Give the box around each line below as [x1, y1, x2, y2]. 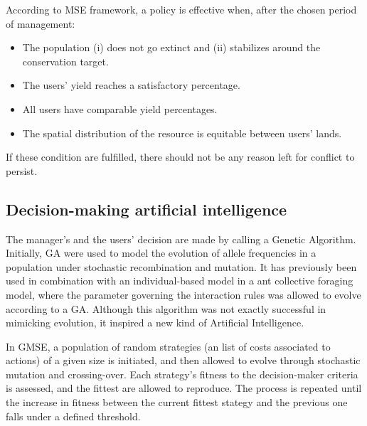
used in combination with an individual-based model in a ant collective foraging [6, 273, 353, 288]
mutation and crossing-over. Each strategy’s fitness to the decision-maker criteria [6, 366, 358, 381]
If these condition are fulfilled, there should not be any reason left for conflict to [6, 149, 355, 164]
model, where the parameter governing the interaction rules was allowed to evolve [6, 287, 361, 302]
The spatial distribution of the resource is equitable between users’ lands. [22, 125, 342, 140]
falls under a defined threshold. [6, 408, 141, 423]
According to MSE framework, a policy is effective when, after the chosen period [6, 2, 357, 16]
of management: [6, 16, 75, 31]
